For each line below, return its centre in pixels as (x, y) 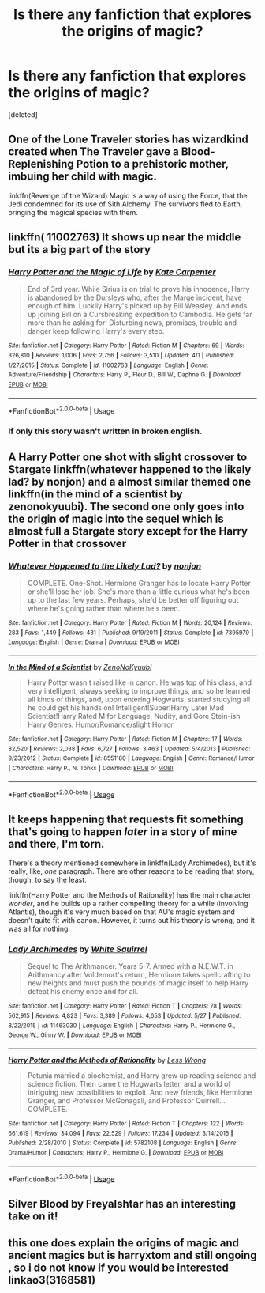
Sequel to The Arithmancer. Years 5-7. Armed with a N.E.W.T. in (131, 966)
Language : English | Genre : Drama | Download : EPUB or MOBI (94, 642)
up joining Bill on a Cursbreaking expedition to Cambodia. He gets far (140, 315)
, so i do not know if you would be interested (118, 1268)
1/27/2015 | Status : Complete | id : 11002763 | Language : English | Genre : (108, 365)
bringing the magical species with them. (73, 212)
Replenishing (41, 164)
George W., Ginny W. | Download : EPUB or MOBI (75, 1035)
